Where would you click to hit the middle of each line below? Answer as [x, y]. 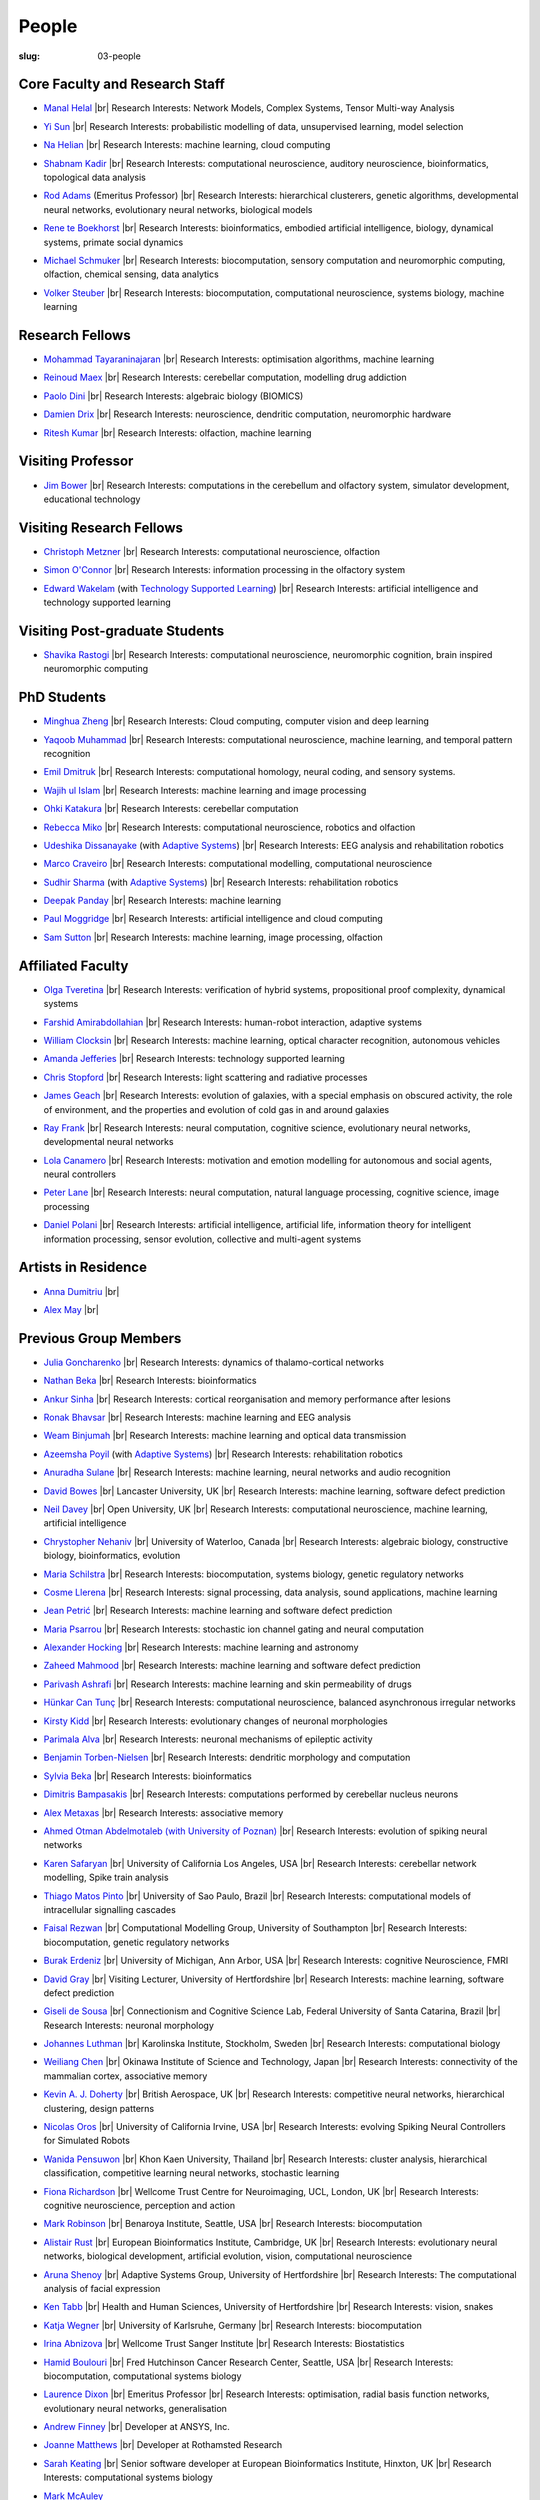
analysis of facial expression [102, 2288]
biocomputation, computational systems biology [142, 2376]
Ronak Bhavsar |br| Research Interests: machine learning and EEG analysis [197, 1417]
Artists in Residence [82, 1267]
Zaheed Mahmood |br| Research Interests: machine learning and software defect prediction [232, 1666]
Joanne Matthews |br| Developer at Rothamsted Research [163, 2445]
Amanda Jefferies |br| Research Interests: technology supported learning [194, 1059]
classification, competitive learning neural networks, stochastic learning [191, 2173]
